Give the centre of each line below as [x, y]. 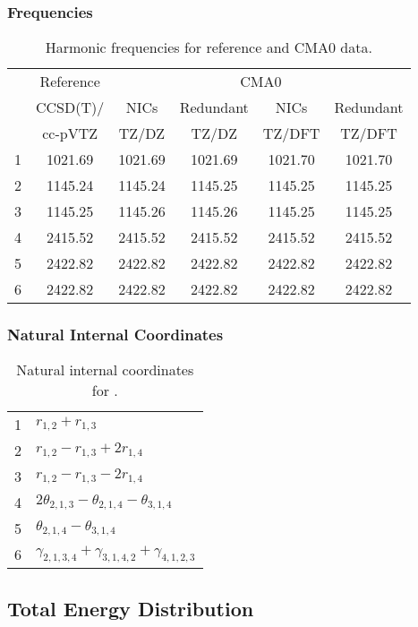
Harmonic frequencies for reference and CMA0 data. [209, 47]
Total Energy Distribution [131, 608]
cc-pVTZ [70, 133]
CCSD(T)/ [70, 107]
